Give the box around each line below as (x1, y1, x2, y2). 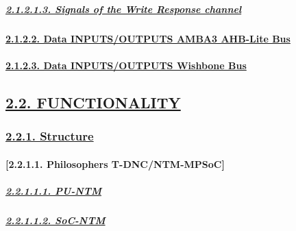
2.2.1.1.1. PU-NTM (5, 183, 101, 197)
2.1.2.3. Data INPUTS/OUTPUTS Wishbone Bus (5, 58, 247, 72)
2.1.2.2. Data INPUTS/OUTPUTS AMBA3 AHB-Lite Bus (5, 31, 291, 45)
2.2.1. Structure (5, 127, 94, 145)
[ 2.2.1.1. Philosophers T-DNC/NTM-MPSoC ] (5, 156, 225, 171)
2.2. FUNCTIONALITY (5, 91, 181, 112)
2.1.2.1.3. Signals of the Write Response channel (5, 1, 242, 16)
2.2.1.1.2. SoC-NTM (5, 212, 106, 227)
